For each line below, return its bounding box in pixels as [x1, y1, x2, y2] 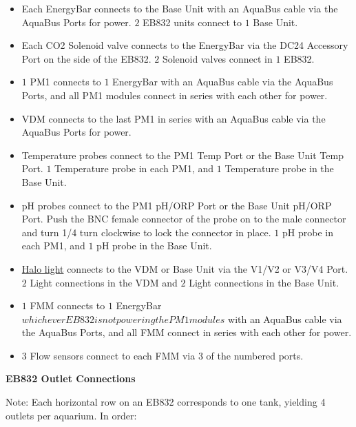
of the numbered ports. [206, 348, 304, 362]
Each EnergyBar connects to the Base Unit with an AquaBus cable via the [21, 1, 338, 15]
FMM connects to [30, 298, 105, 313]
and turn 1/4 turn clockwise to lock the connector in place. [21, 225, 271, 239]
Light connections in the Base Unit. [189, 275, 339, 289]
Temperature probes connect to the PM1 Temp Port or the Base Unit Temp [21, 147, 344, 162]
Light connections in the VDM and [30, 275, 178, 289]
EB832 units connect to [143, 14, 242, 29]
